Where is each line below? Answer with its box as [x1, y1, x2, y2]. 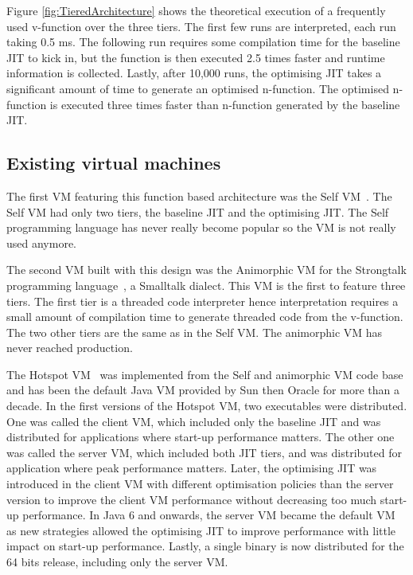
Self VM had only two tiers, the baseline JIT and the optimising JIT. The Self [6, 203, 389, 220]
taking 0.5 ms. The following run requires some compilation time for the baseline [6, 33, 400, 50]
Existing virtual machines [6, 151, 221, 175]
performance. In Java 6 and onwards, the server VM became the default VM [22, 507, 395, 523]
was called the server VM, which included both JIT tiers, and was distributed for [6, 444, 402, 460]
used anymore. [6, 234, 77, 251]
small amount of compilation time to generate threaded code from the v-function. [6, 308, 403, 325]
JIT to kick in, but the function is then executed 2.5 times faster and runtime [6, 49, 385, 65]
